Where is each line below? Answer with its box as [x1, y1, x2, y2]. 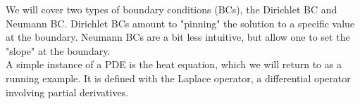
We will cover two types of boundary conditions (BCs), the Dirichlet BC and [6, 2, 337, 16]
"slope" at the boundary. [6, 43, 111, 58]
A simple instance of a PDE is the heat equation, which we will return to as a [6, 57, 342, 72]
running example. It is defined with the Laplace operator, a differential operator [6, 70, 351, 85]
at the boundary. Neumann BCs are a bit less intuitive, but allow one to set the [6, 30, 350, 44]
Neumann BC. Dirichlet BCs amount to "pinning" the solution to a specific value [6, 15, 355, 30]
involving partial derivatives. [6, 84, 129, 99]
